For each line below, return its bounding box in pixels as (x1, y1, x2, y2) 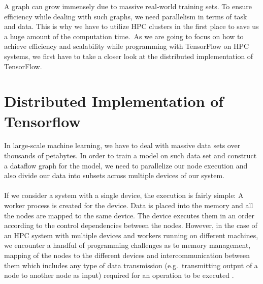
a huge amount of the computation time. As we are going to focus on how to (4, 31, 244, 41)
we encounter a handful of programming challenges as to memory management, (4, 240, 251, 250)
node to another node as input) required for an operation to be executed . (4, 270, 234, 280)
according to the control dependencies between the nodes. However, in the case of (4, 220, 257, 231)
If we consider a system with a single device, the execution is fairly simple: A (4, 190, 244, 201)
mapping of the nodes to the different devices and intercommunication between (4, 250, 250, 260)
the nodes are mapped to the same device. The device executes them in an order (4, 210, 254, 220)
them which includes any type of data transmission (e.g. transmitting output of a (4, 260, 258, 270)
